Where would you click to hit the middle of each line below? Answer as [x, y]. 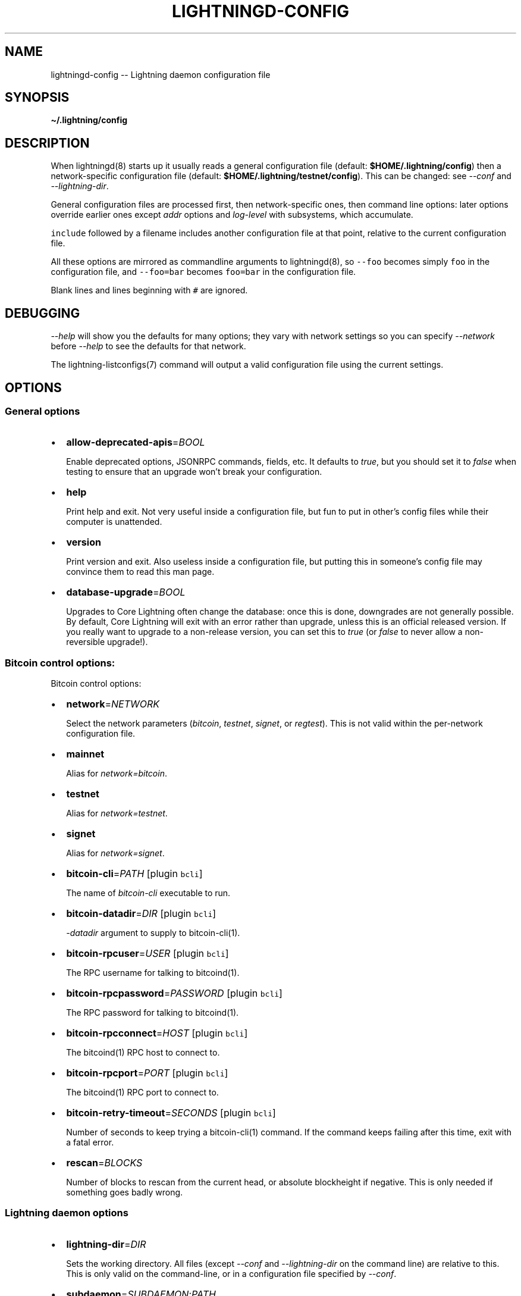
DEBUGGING [43, 313]
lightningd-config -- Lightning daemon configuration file [161, 74]
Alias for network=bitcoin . [117, 774]
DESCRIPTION [47, 143]
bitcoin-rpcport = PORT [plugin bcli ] [147, 1073]
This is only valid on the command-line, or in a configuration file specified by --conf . [231, 1273]
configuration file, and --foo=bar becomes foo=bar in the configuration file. [203, 272]
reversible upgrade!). [107, 642]
